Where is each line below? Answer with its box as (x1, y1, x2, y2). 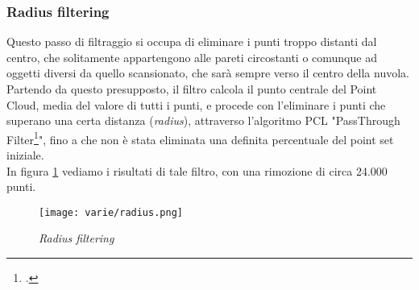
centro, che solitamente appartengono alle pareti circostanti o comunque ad (6, 48, 377, 65)
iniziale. (6, 147, 44, 164)
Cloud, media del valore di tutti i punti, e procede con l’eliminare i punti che (6, 96, 386, 113)
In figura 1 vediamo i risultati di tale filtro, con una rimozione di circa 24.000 (6, 162, 388, 179)
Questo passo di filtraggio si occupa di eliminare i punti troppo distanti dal (6, 33, 377, 50)
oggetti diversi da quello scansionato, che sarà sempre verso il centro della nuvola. (6, 64, 409, 81)
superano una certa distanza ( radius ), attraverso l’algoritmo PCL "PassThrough (6, 112, 400, 129)
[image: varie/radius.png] (39, 206, 183, 218)
